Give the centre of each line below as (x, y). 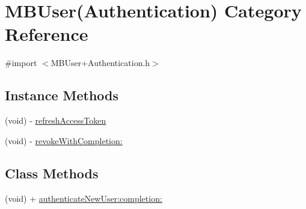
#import (21, 63)
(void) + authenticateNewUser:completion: (84, 198)
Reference (47, 34)
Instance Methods (62, 95)
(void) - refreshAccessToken (56, 120)
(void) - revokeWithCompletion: (64, 140)
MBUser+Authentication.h (100, 63)
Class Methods (52, 173)
